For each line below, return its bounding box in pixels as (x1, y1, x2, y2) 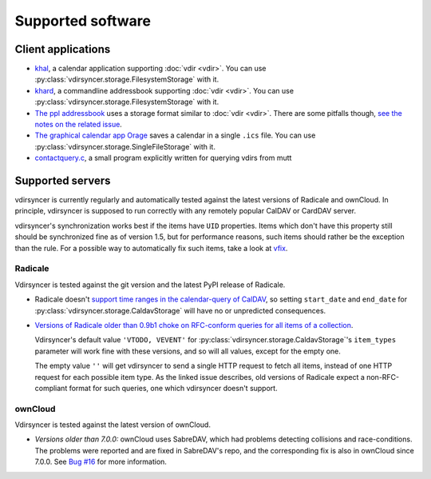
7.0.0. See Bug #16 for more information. (34, 457, 168, 467)
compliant (34, 383, 68, 393)
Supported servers (14, 174, 111, 187)
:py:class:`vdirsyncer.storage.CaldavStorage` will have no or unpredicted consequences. (34, 305, 326, 315)
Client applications (14, 42, 111, 56)
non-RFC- (366, 372, 400, 381)
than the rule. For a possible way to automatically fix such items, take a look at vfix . (14, 243, 288, 253)
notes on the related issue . (34, 120, 123, 130)
